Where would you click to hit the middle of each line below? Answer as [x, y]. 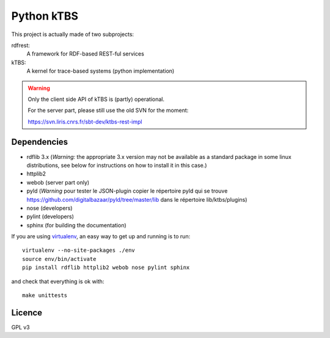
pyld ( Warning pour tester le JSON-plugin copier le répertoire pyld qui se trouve [127, 191]
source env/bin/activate [59, 259]
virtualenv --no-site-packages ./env [79, 250]
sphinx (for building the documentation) [76, 225]
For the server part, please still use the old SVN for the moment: [108, 111]
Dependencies [40, 142]
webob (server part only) [58, 182]
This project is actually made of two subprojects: [73, 34]
